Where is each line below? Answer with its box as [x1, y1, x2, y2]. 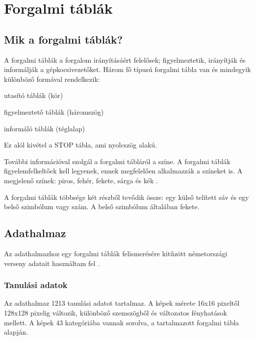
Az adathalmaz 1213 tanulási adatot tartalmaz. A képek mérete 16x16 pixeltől [4, 298, 240, 308]
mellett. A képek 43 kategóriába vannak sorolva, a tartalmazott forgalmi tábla [4, 317, 239, 327]
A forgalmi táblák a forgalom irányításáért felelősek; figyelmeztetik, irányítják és [4, 54, 246, 65]
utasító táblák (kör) [4, 90, 63, 100]
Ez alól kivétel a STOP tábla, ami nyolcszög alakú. [4, 140, 157, 150]
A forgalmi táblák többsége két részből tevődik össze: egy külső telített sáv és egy [4, 192, 249, 202]
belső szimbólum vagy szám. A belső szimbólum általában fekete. [4, 201, 200, 212]
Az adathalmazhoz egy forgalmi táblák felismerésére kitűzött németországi [4, 248, 228, 258]
